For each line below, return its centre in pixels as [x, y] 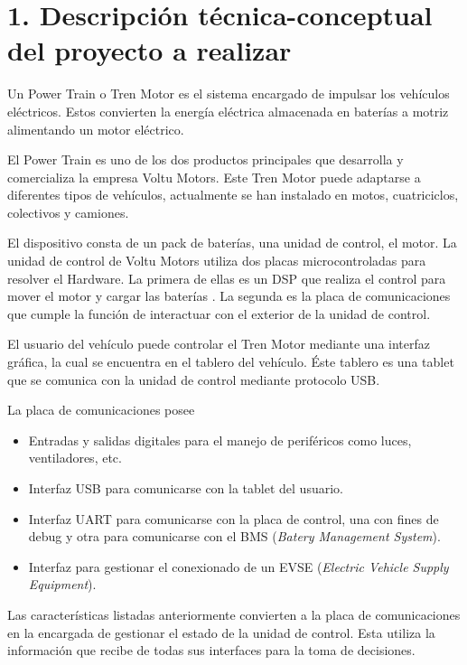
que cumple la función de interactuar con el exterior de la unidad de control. [219, 313]
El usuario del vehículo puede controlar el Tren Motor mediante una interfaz [219, 344]
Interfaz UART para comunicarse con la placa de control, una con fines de [233, 518]
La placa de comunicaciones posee [101, 410]
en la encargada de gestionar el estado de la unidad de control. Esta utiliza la [221, 632]
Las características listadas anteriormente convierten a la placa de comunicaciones [234, 614]
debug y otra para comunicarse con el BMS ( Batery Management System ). [234, 536]
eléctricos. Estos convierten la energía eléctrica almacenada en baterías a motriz [228, 111]
